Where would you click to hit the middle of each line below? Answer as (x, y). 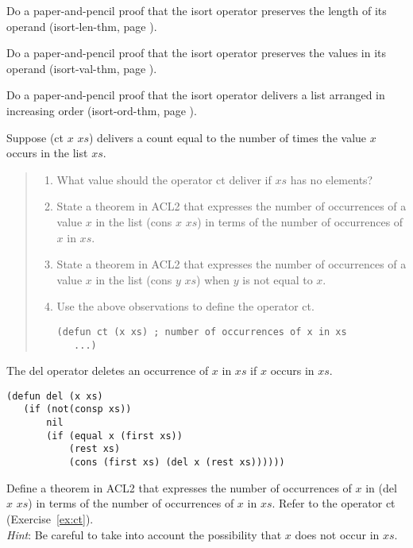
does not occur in (337, 534)
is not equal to (278, 279)
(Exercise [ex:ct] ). (50, 518)
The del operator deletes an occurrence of (108, 370)
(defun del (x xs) (55, 396)
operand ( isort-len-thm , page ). (82, 26)
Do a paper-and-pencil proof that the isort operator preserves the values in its (197, 53)
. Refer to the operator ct (334, 503)
